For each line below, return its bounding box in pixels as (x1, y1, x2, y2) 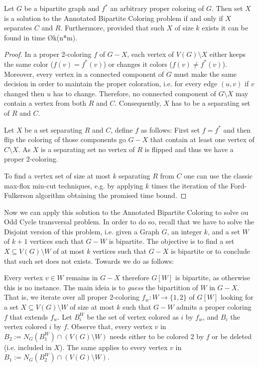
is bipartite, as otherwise (175, 272, 251, 283)
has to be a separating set (171, 98, 251, 108)
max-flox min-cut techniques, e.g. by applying (4, 180, 143, 190)
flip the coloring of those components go (4, 134, 126, 145)
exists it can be (202, 22, 248, 33)
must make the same (174, 68, 237, 79)
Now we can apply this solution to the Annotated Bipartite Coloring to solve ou (4, 206, 249, 217)
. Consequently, (115, 98, 161, 108)
